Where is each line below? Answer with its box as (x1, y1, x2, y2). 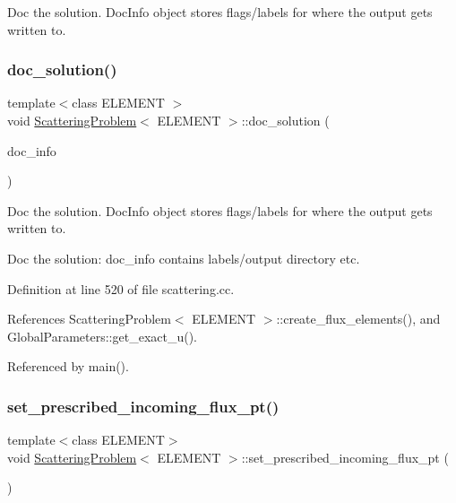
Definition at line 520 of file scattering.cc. (7, 279, 235, 298)
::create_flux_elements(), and (276, 309, 441, 328)
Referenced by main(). (7, 357, 129, 376)
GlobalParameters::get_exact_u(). (7, 326, 198, 345)
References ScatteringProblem (7, 309, 171, 328)
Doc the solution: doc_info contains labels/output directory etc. (7, 248, 360, 267)
